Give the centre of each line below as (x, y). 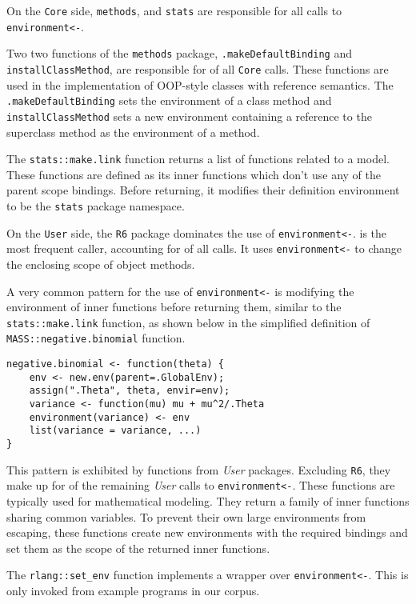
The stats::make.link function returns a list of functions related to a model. (198, 159)
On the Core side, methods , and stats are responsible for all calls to (174, 10)
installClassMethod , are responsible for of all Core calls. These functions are (198, 68)
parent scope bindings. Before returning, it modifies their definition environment (203, 190)
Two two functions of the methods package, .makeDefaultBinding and (180, 53)
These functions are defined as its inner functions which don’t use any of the (194, 174)
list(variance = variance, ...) (115, 431)
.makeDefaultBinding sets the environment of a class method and (169, 100)
